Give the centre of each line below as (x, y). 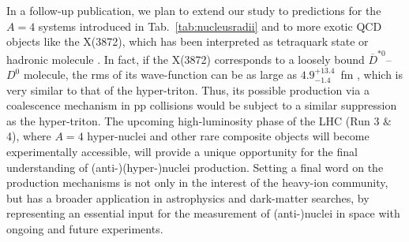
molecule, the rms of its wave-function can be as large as (160, 74)
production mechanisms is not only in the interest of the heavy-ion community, (197, 182)
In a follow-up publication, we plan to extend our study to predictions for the (194, 10)
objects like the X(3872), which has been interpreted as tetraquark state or (188, 41)
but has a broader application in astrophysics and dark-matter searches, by (188, 197)
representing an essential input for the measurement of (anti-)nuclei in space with (203, 213)
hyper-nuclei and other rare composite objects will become (228, 136)
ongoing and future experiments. (85, 229)
